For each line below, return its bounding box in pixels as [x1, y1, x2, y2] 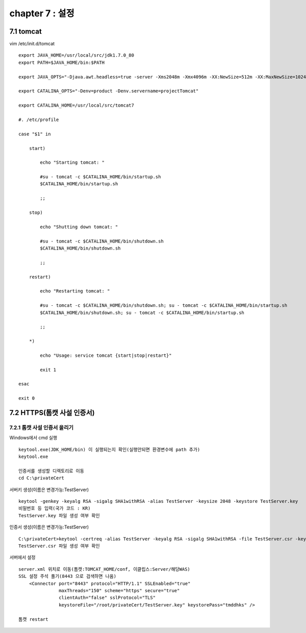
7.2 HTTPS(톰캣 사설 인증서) [9, 408, 95, 417]
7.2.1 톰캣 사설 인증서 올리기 [9, 424, 74, 431]
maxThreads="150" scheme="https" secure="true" [59, 588, 180, 593]
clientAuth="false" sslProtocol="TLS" [59, 595, 156, 601]
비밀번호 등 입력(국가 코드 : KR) [18, 505, 91, 512]
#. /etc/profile [18, 116, 59, 123]
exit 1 [40, 367, 57, 373]
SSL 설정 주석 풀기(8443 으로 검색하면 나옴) [18, 573, 117, 579]
